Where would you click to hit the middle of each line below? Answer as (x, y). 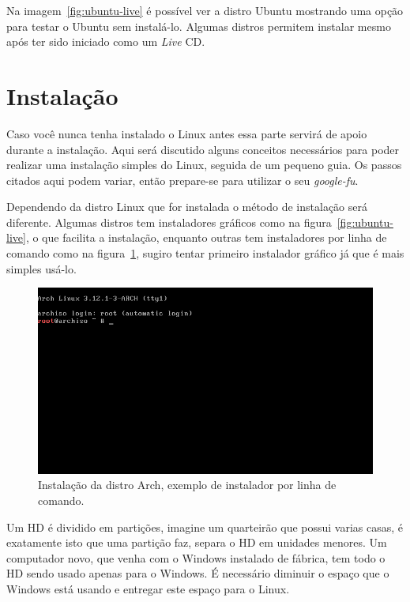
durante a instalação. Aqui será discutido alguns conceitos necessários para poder (203, 149)
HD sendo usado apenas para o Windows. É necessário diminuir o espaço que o (198, 573)
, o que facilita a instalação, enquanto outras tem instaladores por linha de (206, 237)
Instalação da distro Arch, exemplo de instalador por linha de (187, 485)
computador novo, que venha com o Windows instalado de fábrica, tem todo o (196, 557)
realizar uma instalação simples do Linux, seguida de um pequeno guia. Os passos (204, 165)
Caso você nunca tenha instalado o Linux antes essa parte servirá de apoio (187, 133)
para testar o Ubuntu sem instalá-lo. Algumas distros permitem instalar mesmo (199, 26)
